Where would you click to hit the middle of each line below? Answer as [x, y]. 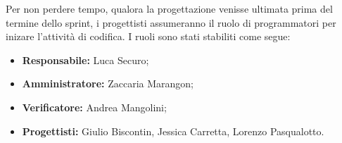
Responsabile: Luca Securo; [85, 60]
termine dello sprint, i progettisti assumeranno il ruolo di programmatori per [171, 22]
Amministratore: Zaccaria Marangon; [108, 83]
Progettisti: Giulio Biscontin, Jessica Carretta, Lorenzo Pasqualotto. [173, 131]
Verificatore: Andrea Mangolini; [94, 107]
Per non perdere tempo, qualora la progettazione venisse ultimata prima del [169, 8]
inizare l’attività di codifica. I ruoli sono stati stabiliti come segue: [148, 36]
